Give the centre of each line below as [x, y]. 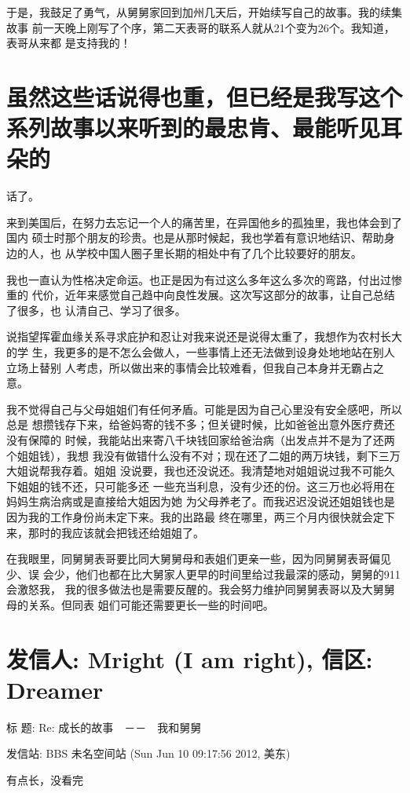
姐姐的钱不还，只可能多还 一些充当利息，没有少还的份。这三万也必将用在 [206, 486]
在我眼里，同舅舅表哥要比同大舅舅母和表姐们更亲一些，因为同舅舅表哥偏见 [199, 559]
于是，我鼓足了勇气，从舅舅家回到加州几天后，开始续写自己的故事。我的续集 [204, 12]
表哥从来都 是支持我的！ [69, 43]
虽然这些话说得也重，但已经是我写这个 [205, 96]
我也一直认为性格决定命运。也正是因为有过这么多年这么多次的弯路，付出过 [199, 279]
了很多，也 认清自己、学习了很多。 [96, 310]
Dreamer [55, 689]
